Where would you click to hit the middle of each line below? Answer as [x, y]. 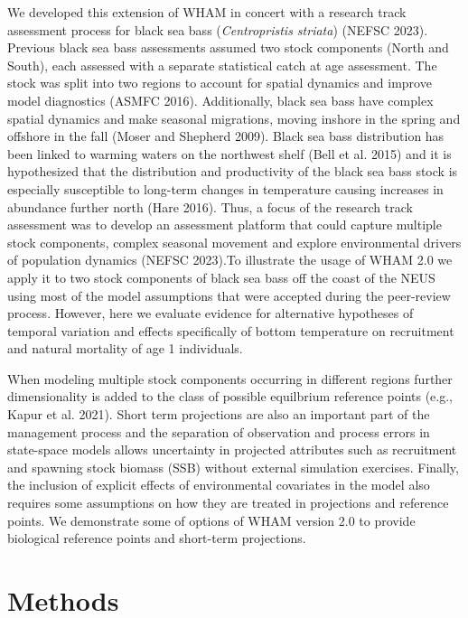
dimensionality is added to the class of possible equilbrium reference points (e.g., [230, 396]
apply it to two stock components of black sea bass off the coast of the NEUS [221, 277]
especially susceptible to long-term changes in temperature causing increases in [225, 188]
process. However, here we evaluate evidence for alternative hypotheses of [211, 313]
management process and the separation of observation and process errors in [219, 431]
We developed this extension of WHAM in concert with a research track [207, 12]
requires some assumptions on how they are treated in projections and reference [228, 503]
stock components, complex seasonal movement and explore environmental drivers [234, 242]
